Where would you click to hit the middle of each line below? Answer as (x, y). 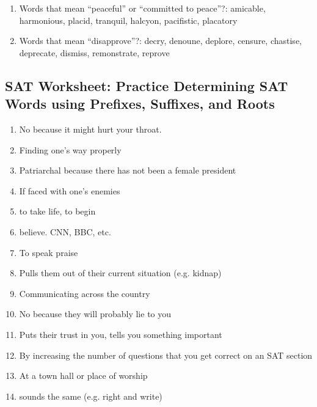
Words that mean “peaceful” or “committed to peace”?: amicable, (142, 8)
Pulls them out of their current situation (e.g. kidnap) (120, 273)
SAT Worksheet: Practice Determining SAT (147, 85)
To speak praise (49, 252)
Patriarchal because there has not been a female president (128, 170)
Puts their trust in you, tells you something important (121, 334)
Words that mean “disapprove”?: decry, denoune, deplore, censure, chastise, (160, 41)
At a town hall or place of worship (83, 376)
